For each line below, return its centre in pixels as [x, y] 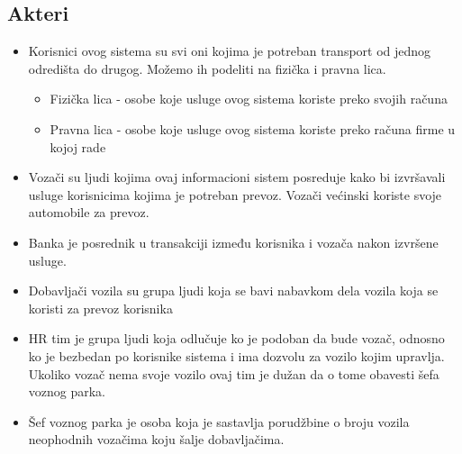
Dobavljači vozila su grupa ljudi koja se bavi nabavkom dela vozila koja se [233, 291]
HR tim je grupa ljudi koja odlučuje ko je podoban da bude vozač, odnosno [236, 338]
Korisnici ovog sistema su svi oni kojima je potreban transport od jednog [230, 51]
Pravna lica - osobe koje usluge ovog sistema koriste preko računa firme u [253, 128]
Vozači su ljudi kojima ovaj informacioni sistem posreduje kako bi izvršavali [237, 177]
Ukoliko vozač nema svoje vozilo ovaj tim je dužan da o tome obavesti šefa [234, 373]
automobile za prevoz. [89, 212]
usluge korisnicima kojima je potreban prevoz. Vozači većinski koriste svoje [235, 194]
